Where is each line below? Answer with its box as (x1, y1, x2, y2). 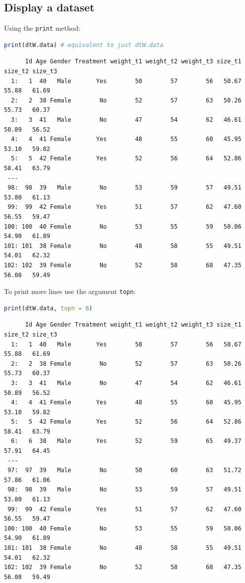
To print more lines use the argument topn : (4, 286, 136, 296)
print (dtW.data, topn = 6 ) (4, 304, 93, 312)
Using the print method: (4, 23, 81, 33)
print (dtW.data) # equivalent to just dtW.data (4, 41, 164, 49)
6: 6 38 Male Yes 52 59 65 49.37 (11, 437, 242, 445)
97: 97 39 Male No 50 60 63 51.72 (7, 467, 242, 474)
